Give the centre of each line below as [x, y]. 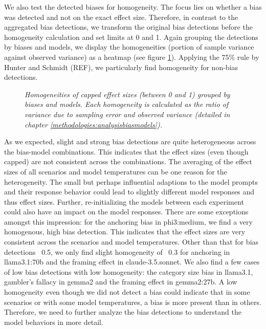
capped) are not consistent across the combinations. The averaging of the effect [128, 161]
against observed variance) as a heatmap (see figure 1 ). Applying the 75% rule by [132, 57]
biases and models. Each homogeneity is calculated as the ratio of [127, 104]
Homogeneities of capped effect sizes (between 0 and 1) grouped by [127, 94]
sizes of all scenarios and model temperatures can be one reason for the [116, 171]
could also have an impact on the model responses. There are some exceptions [126, 212]
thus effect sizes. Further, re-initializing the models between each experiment [124, 201]
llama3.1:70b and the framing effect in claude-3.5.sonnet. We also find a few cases [132, 262]
